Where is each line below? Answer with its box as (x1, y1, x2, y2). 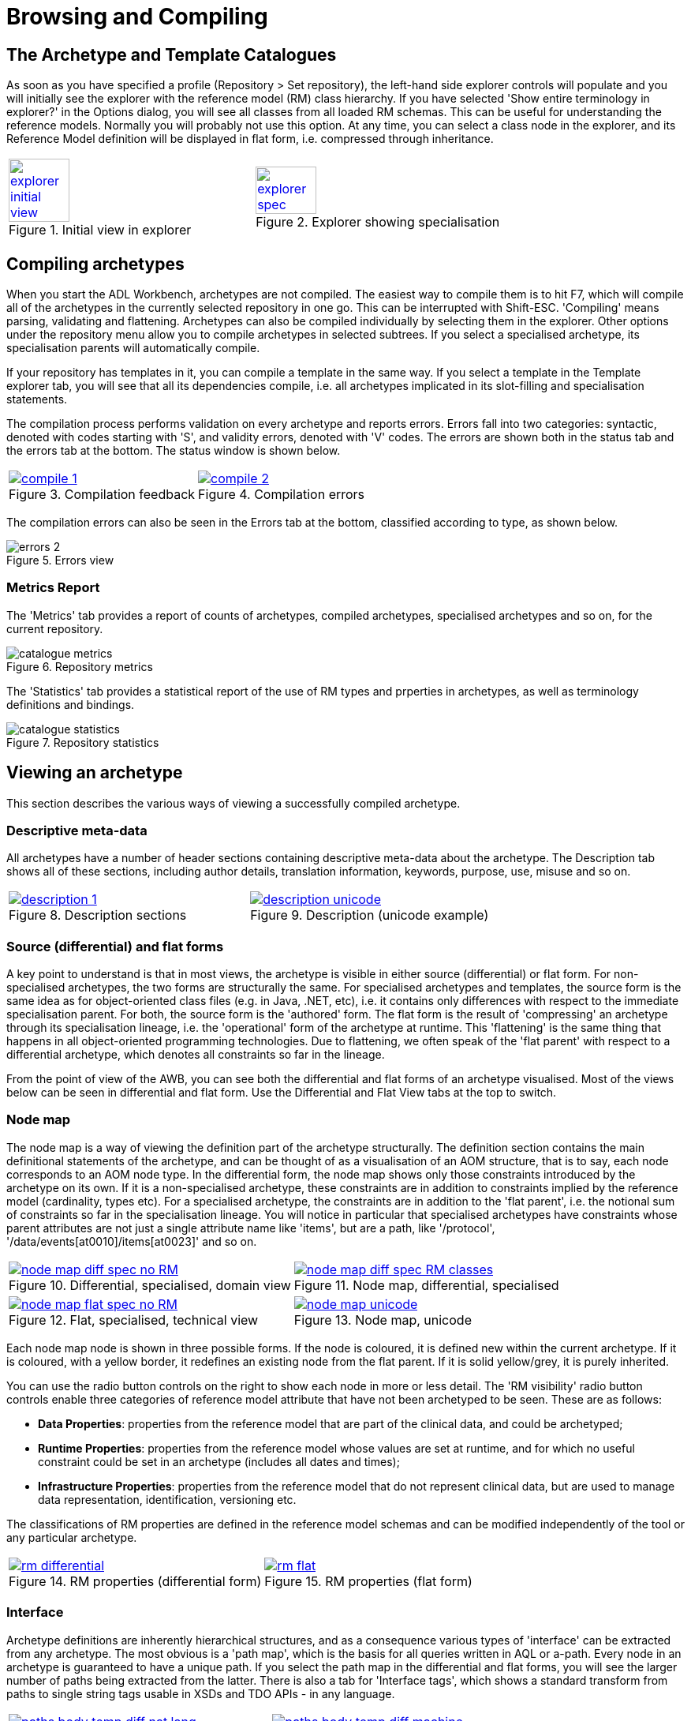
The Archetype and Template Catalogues (6, 44, 337, 65)
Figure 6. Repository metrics (6, 659, 153, 673)
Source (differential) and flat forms (6, 938, 224, 954)
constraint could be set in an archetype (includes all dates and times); (38, 1454, 400, 1468)
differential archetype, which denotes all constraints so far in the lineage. (6, 1048, 385, 1062)
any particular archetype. (6, 1530, 137, 1544)
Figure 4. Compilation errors (198, 486, 365, 503)
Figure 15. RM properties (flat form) (264, 1573, 472, 1589)
